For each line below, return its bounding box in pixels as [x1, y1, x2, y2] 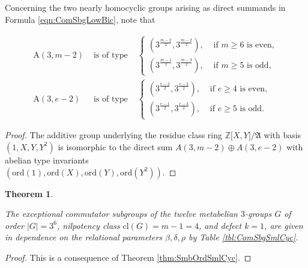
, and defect [198, 219, 242, 231]
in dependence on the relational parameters [5, 231, 163, 243]
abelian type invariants [5, 153, 89, 166]
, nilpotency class [57, 219, 120, 231]
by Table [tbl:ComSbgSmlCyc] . [188, 231, 298, 243]
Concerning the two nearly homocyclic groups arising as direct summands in [5, 1, 286, 13]
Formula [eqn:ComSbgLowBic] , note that [5, 13, 156, 25]
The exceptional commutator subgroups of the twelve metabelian [5, 207, 238, 220]
